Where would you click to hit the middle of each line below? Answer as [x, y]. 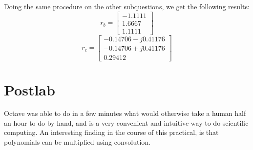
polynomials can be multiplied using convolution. [77, 141]
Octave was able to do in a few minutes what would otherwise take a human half [125, 113]
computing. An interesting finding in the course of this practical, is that [111, 132]
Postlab [30, 89]
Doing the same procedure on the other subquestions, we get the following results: [127, 6]
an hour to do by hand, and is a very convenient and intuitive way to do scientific [126, 122]
